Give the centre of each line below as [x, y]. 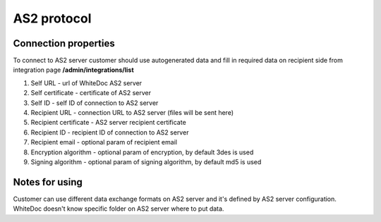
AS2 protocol [52, 18]
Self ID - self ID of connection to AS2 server [95, 103]
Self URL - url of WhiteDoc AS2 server [86, 83]
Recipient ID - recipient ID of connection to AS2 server [110, 132]
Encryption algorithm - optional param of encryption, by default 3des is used [142, 152]
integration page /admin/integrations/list [73, 70]
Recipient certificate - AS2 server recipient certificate [108, 123]
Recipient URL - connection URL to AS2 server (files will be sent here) [132, 113]
